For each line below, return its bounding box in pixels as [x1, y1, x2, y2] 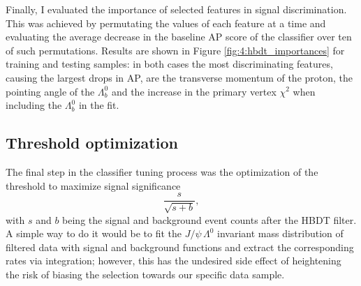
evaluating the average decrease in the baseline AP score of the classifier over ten [6, 29, 352, 44]
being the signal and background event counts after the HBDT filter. [62, 212, 357, 227]
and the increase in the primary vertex [111, 84, 277, 98]
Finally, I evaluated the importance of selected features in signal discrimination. [6, 2, 347, 16]
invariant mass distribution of [217, 226, 344, 241]
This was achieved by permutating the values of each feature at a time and [6, 15, 326, 30]
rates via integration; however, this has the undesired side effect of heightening [6, 253, 341, 268]
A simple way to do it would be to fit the [6, 226, 182, 241]
